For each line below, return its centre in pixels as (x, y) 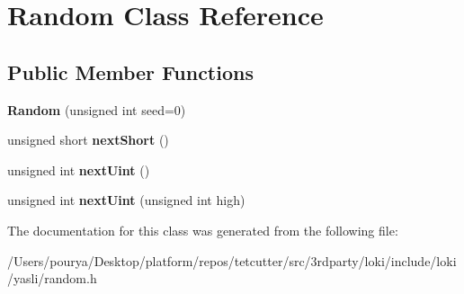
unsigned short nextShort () (88, 140)
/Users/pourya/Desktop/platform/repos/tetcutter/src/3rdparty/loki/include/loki (232, 260)
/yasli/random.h (52, 278)
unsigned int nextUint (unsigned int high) (126, 200)
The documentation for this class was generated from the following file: (203, 230)
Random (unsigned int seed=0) (97, 109)
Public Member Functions (130, 71)
